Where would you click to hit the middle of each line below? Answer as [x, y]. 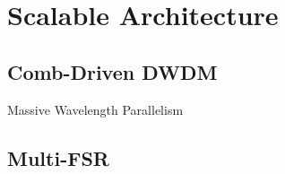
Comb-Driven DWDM [112, 71]
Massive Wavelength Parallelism [95, 109]
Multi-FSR [58, 157]
